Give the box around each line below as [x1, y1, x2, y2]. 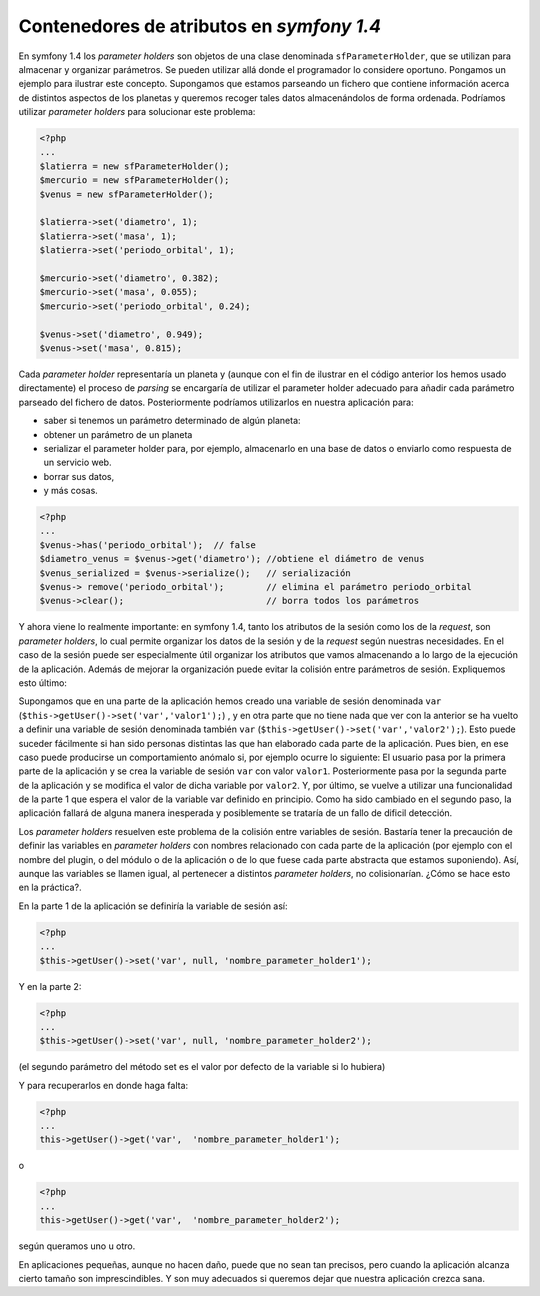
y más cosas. [43, 485, 99, 497]
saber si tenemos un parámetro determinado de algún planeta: [43, 415, 301, 427]
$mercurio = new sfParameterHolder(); [39, 175, 230, 186]
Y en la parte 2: [18, 980, 82, 992]
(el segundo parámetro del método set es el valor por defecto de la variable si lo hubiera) [18, 1061, 386, 1073]
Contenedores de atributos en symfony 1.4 [18, 15, 382, 37]
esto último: [18, 676, 67, 689]
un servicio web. [43, 456, 112, 469]
